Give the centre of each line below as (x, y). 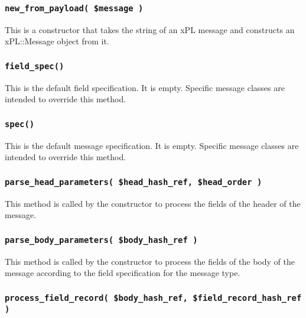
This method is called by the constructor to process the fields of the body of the (150, 261)
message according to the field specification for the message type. (123, 273)
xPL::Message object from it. (57, 41)
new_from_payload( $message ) (74, 8)
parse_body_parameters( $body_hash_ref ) (101, 240)
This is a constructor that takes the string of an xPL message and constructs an (150, 29)
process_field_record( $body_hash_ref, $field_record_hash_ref (153, 298)
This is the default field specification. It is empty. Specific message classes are (145, 87)
